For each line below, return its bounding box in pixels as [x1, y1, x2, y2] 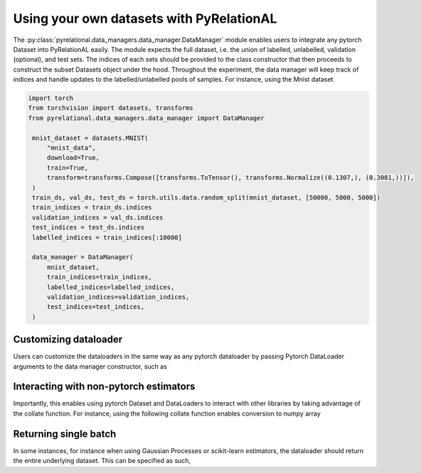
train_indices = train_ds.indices [32, 203, 152, 212]
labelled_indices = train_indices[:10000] [32, 233, 183, 241]
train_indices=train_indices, [46, 273, 152, 281]
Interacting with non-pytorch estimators [13, 381, 196, 393]
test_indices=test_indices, [46, 303, 145, 311]
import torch [28, 94, 74, 102]
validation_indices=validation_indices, [46, 293, 190, 301]
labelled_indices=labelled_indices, [46, 283, 175, 291]
